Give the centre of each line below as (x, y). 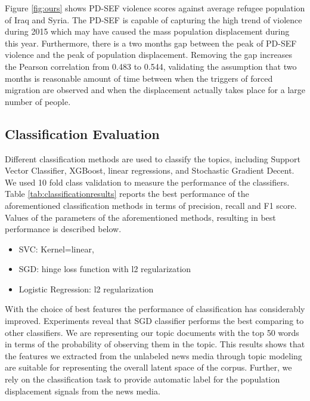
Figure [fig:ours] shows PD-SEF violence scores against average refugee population (155, 8)
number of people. (38, 101)
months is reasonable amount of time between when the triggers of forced (139, 78)
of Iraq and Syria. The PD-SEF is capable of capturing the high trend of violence (154, 19)
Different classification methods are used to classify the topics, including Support (153, 158)
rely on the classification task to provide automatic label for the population (142, 379)
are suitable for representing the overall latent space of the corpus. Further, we (148, 367)
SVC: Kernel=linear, (56, 249)
